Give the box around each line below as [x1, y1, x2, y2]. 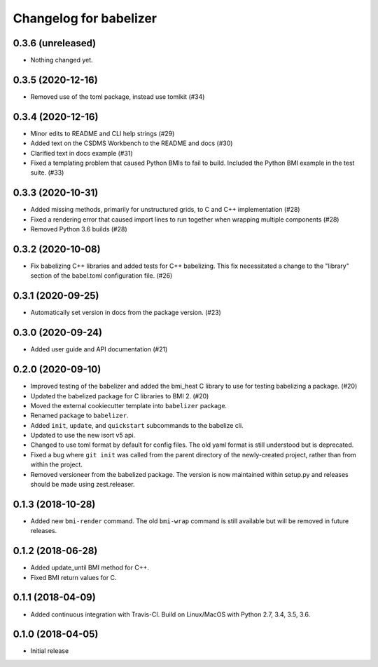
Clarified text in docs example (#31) [30, 149, 133, 157]
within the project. [30, 460, 83, 469]
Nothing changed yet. [30, 56, 94, 65]
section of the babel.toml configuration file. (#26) [30, 271, 173, 280]
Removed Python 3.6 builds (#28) [30, 225, 127, 234]
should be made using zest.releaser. [30, 480, 135, 489]
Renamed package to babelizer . [30, 411, 129, 420]
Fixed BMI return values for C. [30, 573, 117, 581]
